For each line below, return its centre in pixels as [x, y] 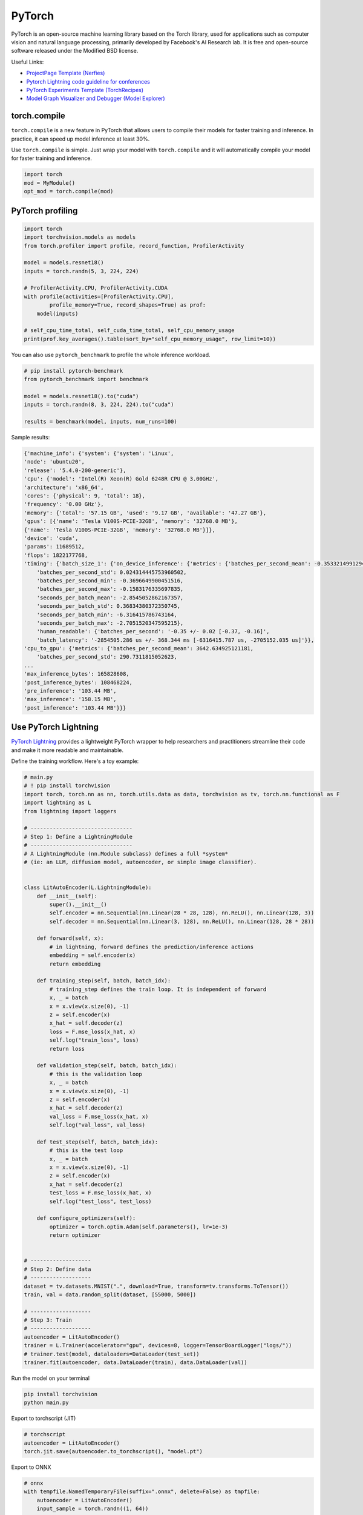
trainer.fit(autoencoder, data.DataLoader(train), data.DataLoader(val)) [136, 1363]
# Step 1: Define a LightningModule [78, 837]
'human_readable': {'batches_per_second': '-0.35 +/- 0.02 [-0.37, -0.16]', [153, 631]
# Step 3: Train [48, 1320]
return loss [67, 1049]
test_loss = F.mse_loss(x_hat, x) [100, 1193]
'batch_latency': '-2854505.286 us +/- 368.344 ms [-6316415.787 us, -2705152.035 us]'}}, [175, 640]
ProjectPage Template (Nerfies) [66, 73]
